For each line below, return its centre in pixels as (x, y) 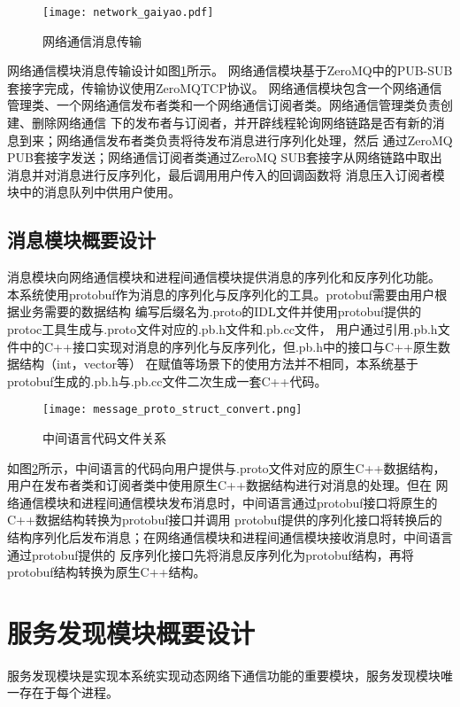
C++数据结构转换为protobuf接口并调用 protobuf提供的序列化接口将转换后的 (225, 520)
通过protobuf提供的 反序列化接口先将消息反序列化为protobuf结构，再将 (211, 554)
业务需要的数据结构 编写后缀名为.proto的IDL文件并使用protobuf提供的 (220, 311)
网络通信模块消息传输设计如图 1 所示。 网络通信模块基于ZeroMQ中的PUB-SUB (230, 70)
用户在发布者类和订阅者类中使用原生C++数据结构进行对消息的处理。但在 (219, 485)
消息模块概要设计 (81, 240)
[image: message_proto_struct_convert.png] (172, 410)
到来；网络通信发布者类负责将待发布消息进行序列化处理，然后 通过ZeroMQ (236, 140)
